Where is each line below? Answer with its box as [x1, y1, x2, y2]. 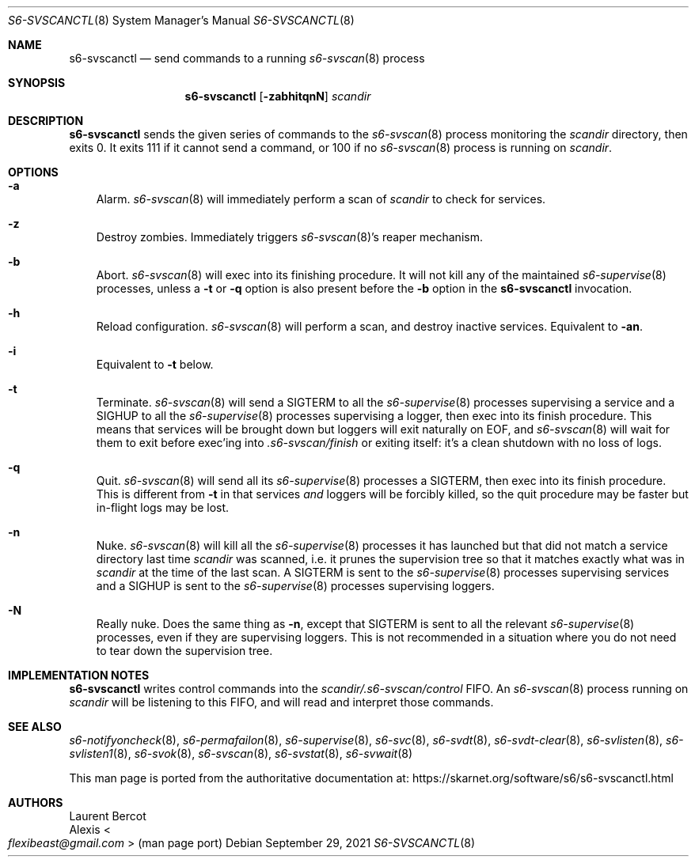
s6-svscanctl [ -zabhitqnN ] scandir [184, 89, 371, 103]
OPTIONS [8, 165, 59, 179]
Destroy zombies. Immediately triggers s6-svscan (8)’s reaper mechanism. [96, 230, 483, 244]
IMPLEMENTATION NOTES [8, 668, 150, 682]
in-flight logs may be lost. [96, 501, 230, 514]
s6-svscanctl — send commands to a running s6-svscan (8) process [69, 51, 425, 65]
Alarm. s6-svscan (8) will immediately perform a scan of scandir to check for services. [96, 192, 546, 206]
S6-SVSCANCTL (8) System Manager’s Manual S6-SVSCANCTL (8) [8, 13, 355, 27]
